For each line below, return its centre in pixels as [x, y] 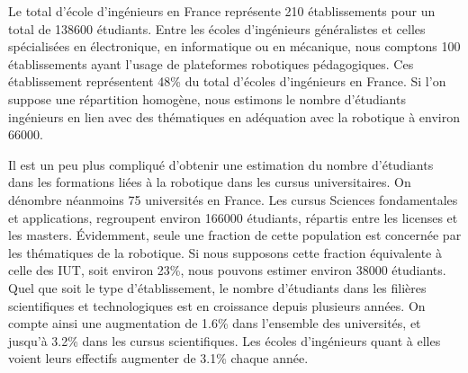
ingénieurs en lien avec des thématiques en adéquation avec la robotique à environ [234, 116]
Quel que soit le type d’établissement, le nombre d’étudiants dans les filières [217, 287]
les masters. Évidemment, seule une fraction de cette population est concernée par [235, 235]
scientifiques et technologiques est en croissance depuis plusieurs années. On [217, 305]
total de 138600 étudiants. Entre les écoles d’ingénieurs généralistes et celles [217, 28]
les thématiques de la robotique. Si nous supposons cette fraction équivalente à [225, 252]
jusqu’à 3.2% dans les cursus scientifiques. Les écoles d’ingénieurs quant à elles [225, 340]
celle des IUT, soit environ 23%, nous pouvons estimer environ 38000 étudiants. [227, 270]
